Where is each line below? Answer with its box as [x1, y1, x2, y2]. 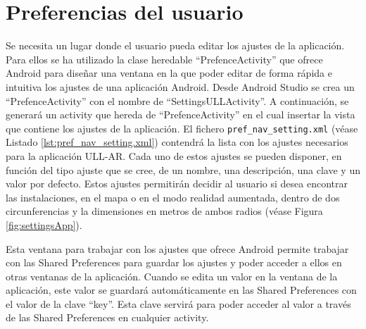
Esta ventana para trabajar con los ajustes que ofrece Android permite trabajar [6, 241, 349, 256]
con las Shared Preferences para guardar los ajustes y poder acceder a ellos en [6, 255, 342, 270]
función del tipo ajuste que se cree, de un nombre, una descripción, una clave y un [6, 162, 360, 177]
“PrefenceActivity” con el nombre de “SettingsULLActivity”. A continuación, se [6, 93, 349, 108]
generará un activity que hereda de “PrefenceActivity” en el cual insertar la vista [6, 107, 355, 122]
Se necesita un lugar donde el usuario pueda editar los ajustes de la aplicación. [6, 38, 345, 53]
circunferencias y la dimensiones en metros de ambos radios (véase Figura [6, 204, 323, 218]
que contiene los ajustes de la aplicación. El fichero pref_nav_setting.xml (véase [6, 120, 358, 135]
